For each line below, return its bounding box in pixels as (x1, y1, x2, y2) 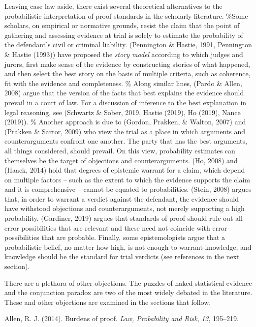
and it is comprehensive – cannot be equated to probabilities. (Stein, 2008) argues (4, 184, 252, 194)
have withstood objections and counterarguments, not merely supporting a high (4, 203, 245, 213)
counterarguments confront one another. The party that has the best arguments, (4, 136, 247, 146)
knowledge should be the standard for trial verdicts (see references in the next (4, 251, 240, 262)
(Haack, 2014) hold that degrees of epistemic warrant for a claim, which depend (4, 165, 245, 175)
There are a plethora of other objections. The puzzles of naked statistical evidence (4, 277, 252, 288)
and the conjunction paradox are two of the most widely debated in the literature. (4, 287, 253, 297)
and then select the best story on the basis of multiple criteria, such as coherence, (4, 68, 251, 79)
